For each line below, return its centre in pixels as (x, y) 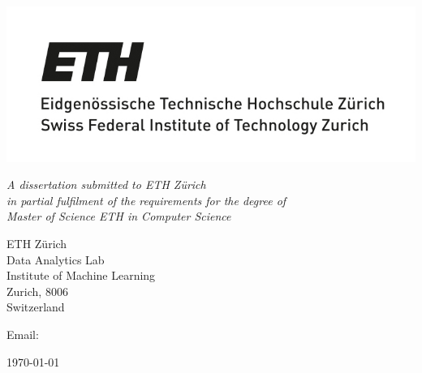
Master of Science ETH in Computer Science (119, 216)
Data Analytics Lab (56, 259)
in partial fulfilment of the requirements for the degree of (146, 200)
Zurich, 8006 (37, 291)
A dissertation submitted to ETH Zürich (106, 184)
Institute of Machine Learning (81, 275)
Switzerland (36, 307)
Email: (23, 334)
